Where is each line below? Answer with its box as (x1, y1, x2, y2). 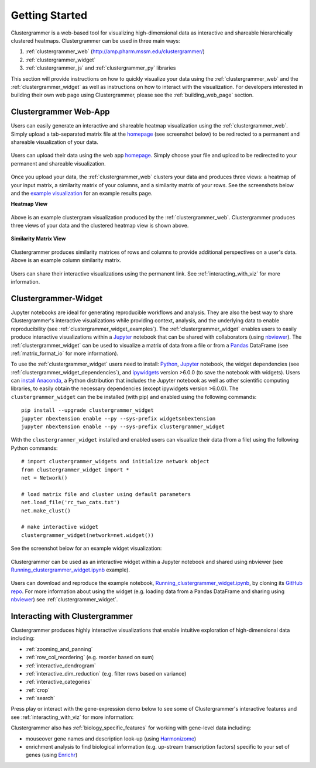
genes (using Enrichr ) (25, 752, 78, 759)
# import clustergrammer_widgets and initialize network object (21, 458, 210, 465)
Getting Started (11, 9, 88, 22)
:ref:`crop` (25, 686, 50, 693)
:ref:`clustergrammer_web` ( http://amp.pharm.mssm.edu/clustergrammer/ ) (25, 48, 205, 55)
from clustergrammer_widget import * (21, 466, 130, 473)
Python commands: (11, 445, 58, 452)
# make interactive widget (21, 524, 99, 531)
